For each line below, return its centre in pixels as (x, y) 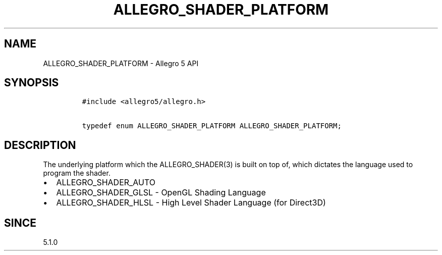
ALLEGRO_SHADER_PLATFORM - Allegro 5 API (121, 63)
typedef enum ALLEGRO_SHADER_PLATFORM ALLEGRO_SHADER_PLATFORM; (212, 126)
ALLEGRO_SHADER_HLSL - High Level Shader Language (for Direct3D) (191, 203)
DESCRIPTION (40, 145)
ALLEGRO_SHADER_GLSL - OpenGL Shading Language (161, 193)
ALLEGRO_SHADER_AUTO (106, 183)
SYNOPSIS (32, 83)
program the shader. (77, 173)
